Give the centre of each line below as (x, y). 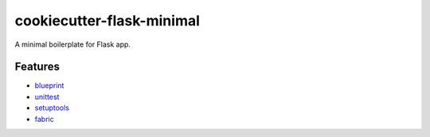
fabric (45, 119)
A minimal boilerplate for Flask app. (73, 44)
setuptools (52, 108)
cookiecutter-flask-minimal (107, 21)
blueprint (49, 86)
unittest (47, 97)
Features (37, 67)
